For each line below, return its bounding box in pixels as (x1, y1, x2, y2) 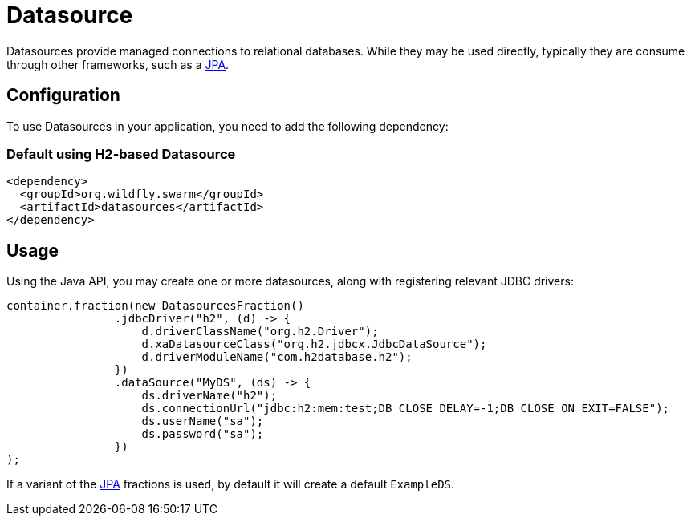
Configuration (6, 85, 120, 106)
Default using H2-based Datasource (6, 145, 236, 162)
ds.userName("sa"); (141, 415, 264, 428)
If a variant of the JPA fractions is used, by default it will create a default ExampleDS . (6, 477, 455, 492)
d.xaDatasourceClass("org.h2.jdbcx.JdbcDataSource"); (141, 338, 487, 351)
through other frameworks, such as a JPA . (6, 57, 230, 71)
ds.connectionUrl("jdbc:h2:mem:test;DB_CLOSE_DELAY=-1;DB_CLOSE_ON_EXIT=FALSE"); (141, 402, 670, 415)
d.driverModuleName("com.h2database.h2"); (141, 350, 413, 364)
